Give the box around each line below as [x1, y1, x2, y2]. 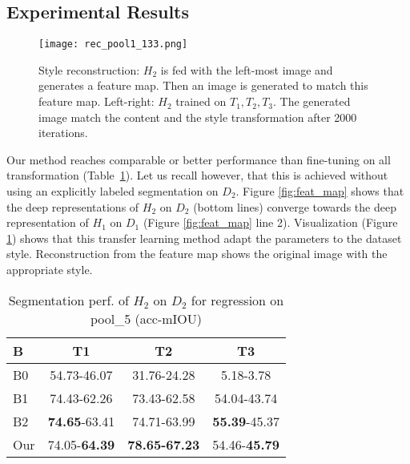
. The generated [273, 93, 351, 110]
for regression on [191, 290, 284, 309]
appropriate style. [6, 260, 93, 277]
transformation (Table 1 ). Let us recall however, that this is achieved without [6, 167, 388, 184]
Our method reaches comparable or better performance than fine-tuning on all [6, 151, 391, 167]
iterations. [38, 124, 88, 141]
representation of [6, 214, 89, 231]
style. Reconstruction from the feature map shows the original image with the [6, 245, 388, 262]
